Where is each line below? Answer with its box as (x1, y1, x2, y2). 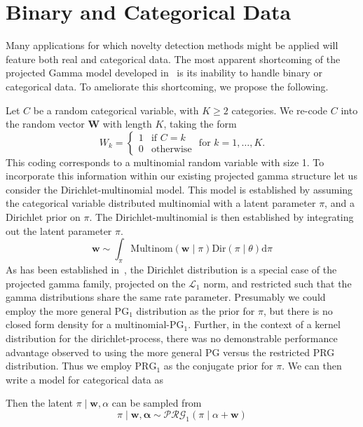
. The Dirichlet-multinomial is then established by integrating (89, 210, 354, 224)
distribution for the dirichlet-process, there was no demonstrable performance (6, 331, 338, 346)
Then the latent (6, 395, 74, 410)
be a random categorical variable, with (33, 102, 199, 117)
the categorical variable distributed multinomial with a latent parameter (6, 196, 316, 210)
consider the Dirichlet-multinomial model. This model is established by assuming (6, 182, 353, 196)
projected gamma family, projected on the (6, 276, 186, 290)
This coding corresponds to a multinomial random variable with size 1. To (6, 154, 324, 169)
